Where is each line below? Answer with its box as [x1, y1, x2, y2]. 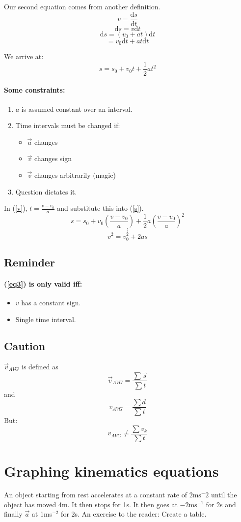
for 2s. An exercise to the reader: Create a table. [61, 509, 207, 519]
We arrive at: [4, 51, 44, 62]
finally [4, 509, 23, 519]
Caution [4, 338, 46, 353]
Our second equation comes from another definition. [4, 1, 161, 11]
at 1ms [31, 509, 53, 519]
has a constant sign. [21, 297, 81, 308]
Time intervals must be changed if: [15, 120, 120, 130]
